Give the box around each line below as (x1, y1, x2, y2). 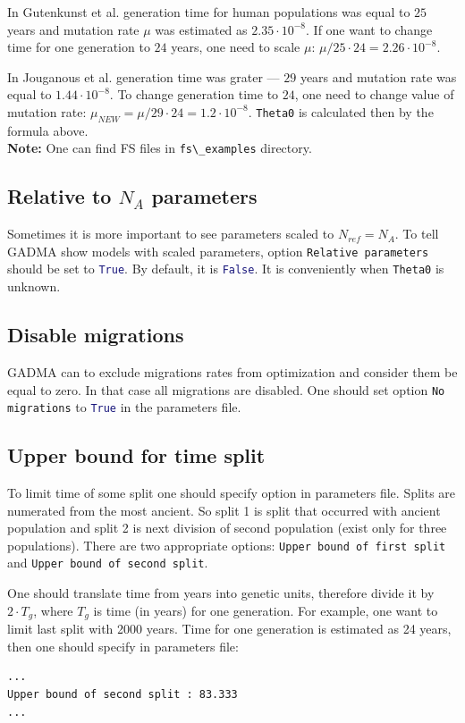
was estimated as (155, 20, 248, 38)
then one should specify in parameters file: (7, 636, 239, 655)
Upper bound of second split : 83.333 (7, 687, 238, 701)
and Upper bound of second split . (7, 553, 208, 572)
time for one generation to (7, 38, 150, 56)
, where (33, 601, 73, 619)
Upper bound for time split (7, 441, 266, 469)
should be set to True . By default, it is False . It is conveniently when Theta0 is (7, 259, 444, 278)
